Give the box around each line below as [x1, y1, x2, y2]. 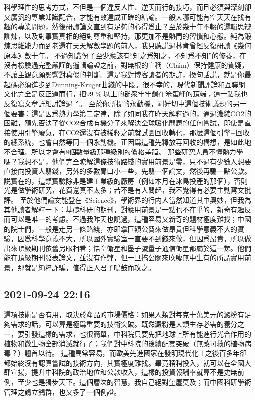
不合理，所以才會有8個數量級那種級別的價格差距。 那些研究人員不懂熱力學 [4, 146, 243, 156]
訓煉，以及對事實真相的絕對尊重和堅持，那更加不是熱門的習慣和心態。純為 [4, 31, 244, 41]
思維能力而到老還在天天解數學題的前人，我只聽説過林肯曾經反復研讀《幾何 [10, 40, 251, 51]
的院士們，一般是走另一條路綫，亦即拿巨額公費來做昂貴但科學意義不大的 [4, 223, 237, 234]
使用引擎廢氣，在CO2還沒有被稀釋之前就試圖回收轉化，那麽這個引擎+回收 [10, 127, 250, 137]
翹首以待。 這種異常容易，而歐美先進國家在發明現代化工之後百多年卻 [24, 348, 247, 358]
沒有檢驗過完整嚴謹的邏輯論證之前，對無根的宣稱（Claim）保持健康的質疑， [4, 60, 249, 70]
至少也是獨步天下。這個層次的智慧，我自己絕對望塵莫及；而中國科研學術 [17, 376, 251, 387]
